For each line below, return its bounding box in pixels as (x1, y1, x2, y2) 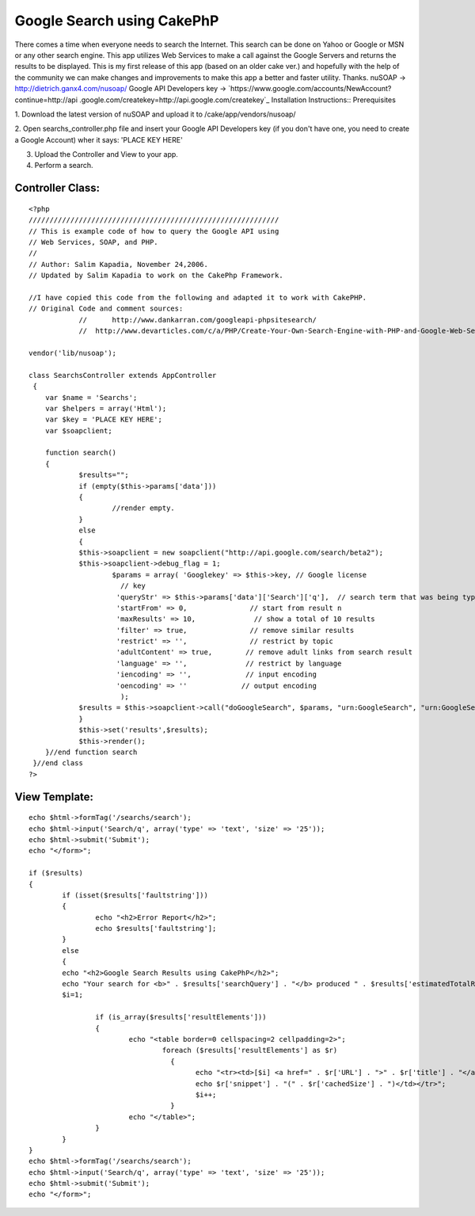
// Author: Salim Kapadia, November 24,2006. (28, 260, 209, 269)
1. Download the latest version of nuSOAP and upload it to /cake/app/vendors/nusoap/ (14, 109, 296, 119)
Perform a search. (34, 161, 94, 170)
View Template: (14, 790, 94, 803)
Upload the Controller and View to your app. (34, 150, 178, 159)
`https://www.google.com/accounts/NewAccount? (228, 84, 392, 93)
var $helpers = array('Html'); (44, 404, 167, 413)
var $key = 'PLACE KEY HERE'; (44, 415, 162, 424)
